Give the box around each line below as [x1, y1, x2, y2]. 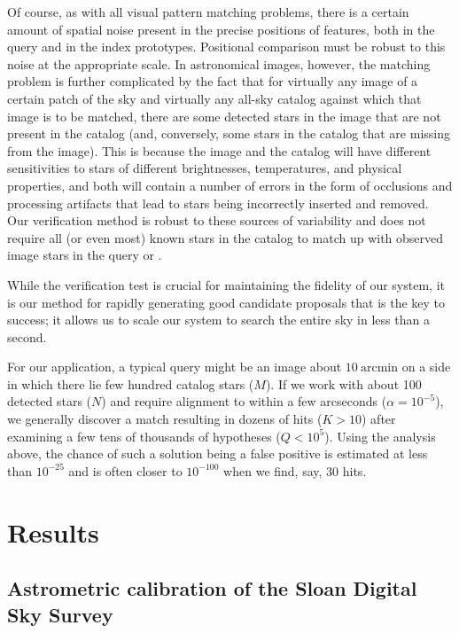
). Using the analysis [324, 426, 436, 445]
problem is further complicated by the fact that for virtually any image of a [7, 72, 418, 90]
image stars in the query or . [7, 246, 162, 264]
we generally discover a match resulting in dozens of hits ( [7, 410, 323, 428]
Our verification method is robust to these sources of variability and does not [7, 211, 426, 230]
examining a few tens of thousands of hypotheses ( [7, 426, 281, 445]
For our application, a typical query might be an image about [7, 357, 342, 376]
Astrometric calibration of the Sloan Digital [7, 574, 417, 602]
